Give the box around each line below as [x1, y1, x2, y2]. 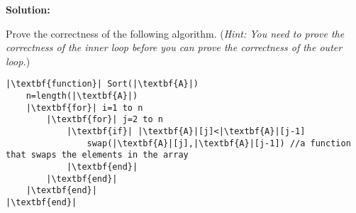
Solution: [6, 2, 50, 16]
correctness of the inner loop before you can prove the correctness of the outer [6, 40, 343, 55]
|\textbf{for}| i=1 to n [26, 102, 143, 113]
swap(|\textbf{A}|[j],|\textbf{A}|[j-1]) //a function [87, 138, 351, 148]
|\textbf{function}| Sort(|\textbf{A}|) [6, 79, 199, 89]
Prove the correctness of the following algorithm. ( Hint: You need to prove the [6, 26, 345, 40]
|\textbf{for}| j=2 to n [46, 114, 163, 125]
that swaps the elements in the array [6, 150, 189, 160]
